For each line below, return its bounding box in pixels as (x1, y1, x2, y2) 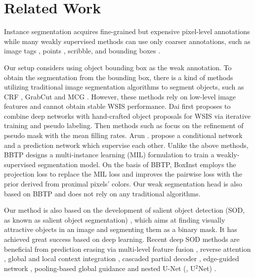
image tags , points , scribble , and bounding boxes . (4, 46, 161, 56)
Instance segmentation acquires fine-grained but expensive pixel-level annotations (4, 26, 250, 37)
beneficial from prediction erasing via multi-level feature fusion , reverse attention (4, 243, 251, 254)
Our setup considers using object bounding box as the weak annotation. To (4, 62, 232, 72)
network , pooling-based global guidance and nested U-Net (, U (4, 263, 196, 273)
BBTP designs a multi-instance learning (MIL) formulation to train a (4, 149, 214, 160)
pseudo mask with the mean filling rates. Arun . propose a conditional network (4, 130, 243, 140)
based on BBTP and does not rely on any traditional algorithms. (4, 188, 201, 198)
